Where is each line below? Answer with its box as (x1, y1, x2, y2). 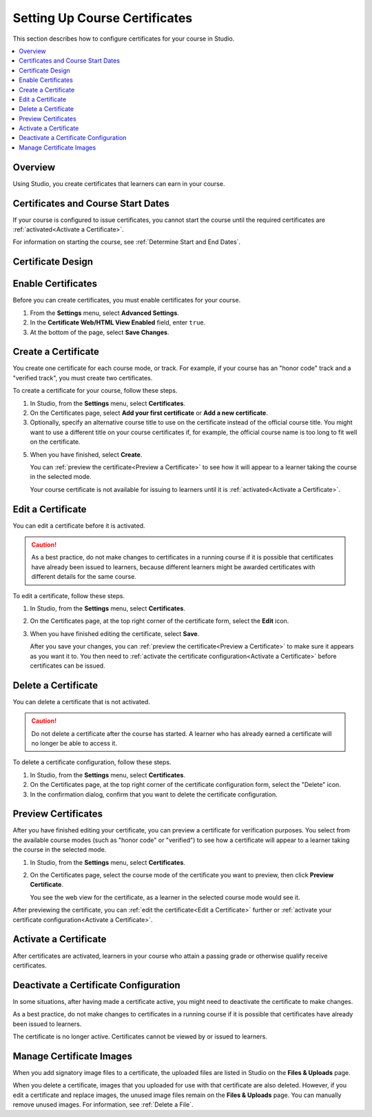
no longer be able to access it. (31, 739, 117, 748)
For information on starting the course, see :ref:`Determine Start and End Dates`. (12, 238, 241, 246)
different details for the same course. (31, 573, 137, 581)
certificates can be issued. (30, 662, 106, 670)
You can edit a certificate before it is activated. (12, 521, 145, 530)
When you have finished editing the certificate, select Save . (30, 629, 200, 637)
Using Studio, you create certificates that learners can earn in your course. (12, 179, 225, 187)
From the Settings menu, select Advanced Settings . (30, 309, 179, 317)
